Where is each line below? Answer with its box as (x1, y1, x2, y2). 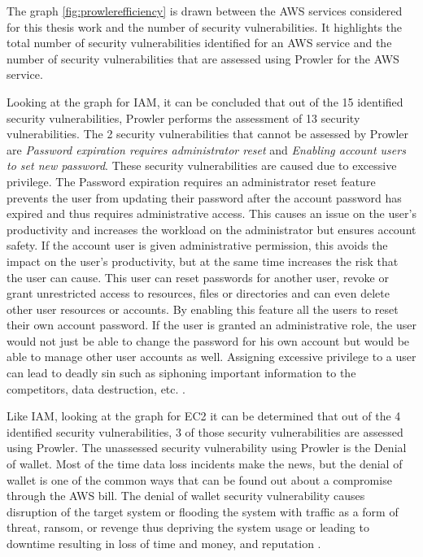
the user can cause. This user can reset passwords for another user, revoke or (7, 268, 389, 285)
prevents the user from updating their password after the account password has (7, 189, 402, 206)
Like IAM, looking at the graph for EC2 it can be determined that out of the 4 (7, 407, 401, 424)
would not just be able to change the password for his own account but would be (7, 332, 410, 349)
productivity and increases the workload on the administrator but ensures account (7, 220, 416, 237)
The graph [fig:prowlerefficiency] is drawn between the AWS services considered (7, 2, 403, 19)
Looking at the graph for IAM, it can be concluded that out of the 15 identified (7, 93, 403, 110)
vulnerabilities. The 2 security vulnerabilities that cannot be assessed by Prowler (7, 125, 409, 142)
